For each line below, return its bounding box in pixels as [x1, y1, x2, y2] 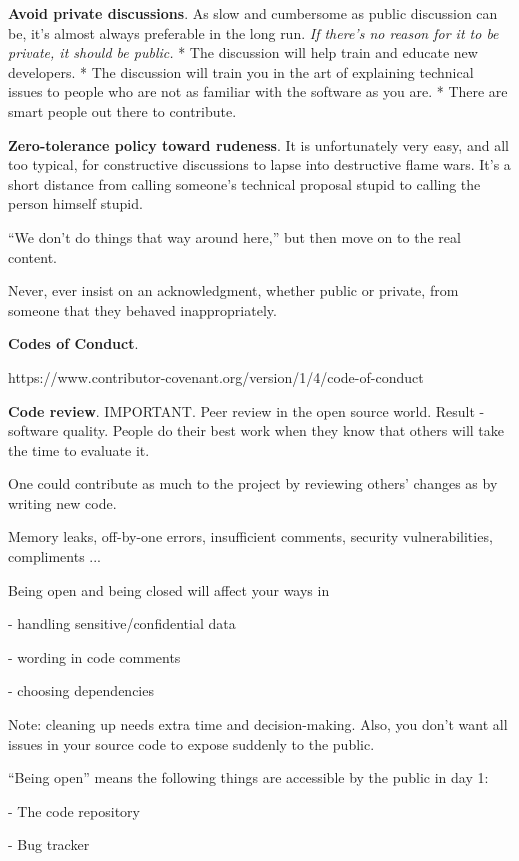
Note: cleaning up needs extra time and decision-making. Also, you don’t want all [8, 714, 508, 735]
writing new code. [8, 492, 117, 513]
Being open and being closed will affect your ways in [8, 579, 330, 600]
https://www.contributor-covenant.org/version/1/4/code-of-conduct [8, 366, 424, 387]
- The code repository [8, 800, 140, 821]
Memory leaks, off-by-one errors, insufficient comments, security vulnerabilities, [8, 526, 493, 547]
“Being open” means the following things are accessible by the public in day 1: [8, 767, 489, 788]
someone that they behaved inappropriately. [8, 299, 277, 320]
